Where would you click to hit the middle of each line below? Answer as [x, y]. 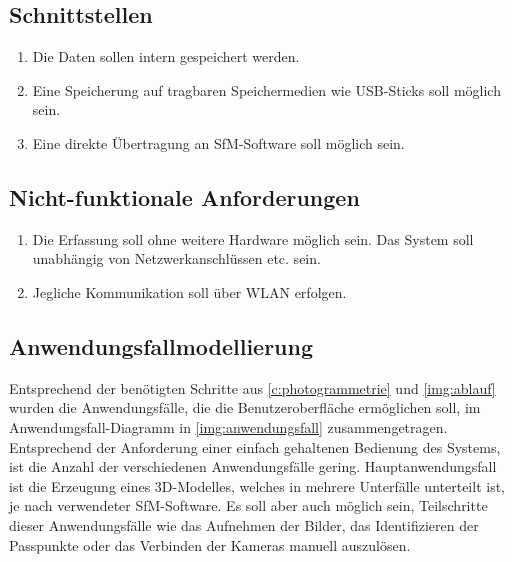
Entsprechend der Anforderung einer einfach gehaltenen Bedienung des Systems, [255, 446]
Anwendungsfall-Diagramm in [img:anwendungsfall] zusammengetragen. [228, 426]
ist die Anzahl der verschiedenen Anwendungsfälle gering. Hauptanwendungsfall [253, 466]
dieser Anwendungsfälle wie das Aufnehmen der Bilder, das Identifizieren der [244, 524]
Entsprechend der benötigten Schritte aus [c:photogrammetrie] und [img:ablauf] [252, 387]
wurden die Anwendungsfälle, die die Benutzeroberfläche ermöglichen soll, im [245, 407]
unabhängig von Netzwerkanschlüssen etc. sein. [176, 258]
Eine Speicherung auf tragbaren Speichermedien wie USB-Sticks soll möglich [266, 89]
